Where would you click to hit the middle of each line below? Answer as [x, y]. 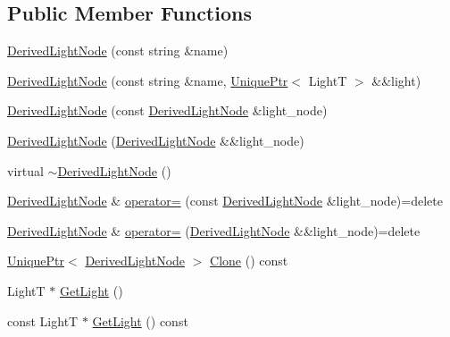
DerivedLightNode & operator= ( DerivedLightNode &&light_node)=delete [214, 230]
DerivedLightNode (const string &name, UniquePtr [148, 80]
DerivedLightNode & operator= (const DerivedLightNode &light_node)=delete [225, 201]
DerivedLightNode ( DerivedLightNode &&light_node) [156, 140]
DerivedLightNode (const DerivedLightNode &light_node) [167, 110]
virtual [25, 170]
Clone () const [249, 261]
